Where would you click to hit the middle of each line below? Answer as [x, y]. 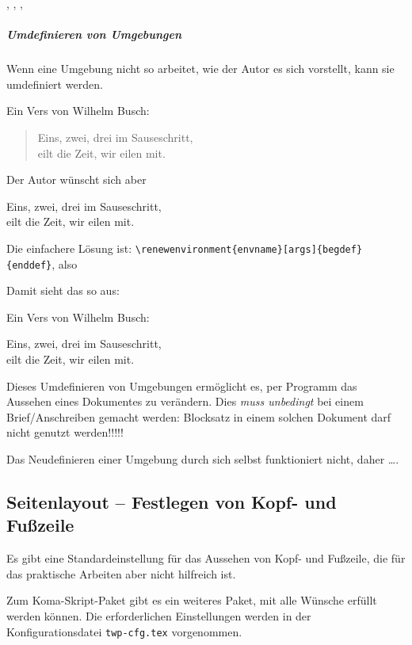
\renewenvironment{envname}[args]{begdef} [249, 249]
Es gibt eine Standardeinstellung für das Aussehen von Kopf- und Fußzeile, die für [206, 558]
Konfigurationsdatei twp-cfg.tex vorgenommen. [124, 631]
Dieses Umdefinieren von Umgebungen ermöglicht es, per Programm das [182, 385]
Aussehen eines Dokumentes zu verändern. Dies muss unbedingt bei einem [185, 401]
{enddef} [29, 265]
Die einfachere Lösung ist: [69, 248]
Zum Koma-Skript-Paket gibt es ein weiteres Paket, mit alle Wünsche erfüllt [192, 600]
